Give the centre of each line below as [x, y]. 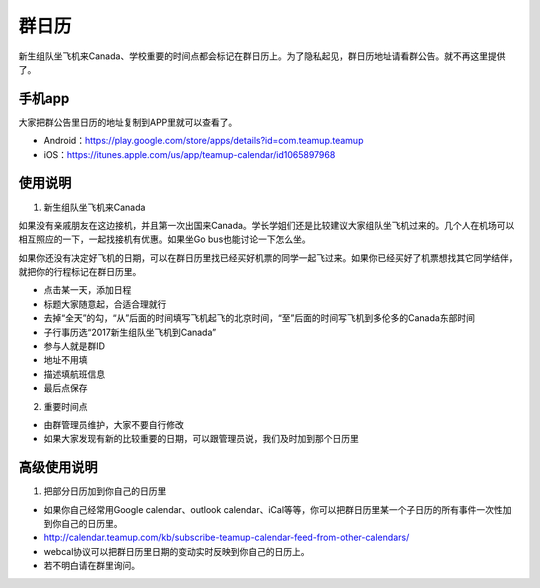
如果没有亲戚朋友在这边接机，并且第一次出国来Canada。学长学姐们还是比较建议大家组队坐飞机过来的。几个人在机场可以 [266, 225]
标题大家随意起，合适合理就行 [105, 304]
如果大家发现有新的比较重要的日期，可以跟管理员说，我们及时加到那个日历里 [201, 439]
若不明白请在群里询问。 [91, 566]
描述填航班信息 [74, 374]
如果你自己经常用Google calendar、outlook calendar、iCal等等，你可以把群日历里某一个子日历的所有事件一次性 [273, 509]
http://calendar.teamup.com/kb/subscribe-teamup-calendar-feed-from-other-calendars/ [226, 537]
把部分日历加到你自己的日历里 [105, 491]
